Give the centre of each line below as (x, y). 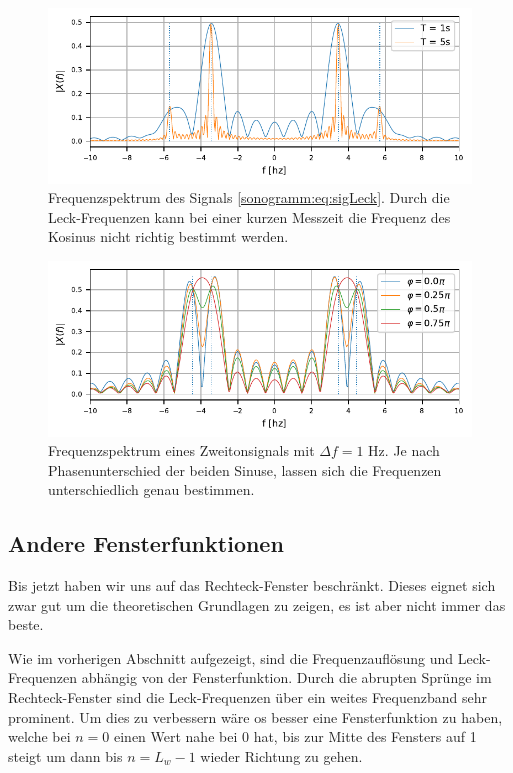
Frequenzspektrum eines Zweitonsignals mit (181, 450)
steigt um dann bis (65, 755)
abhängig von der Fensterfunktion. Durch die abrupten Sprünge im (286, 677)
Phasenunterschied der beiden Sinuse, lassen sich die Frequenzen (245, 469)
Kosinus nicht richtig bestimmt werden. (168, 236)
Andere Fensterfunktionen (146, 543)
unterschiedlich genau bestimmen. (151, 489)
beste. (26, 624)
